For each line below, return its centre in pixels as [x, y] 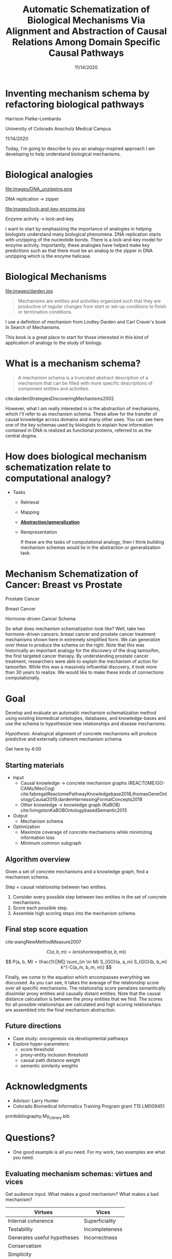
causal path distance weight [50, 1060]
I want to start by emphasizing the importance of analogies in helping [79, 228]
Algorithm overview [38, 859]
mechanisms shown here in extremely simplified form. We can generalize [83, 640]
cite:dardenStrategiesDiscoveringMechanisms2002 [60, 398]
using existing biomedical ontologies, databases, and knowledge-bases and [85, 718]
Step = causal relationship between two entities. [56, 887]
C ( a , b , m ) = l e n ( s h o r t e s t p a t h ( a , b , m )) [86, 951]
